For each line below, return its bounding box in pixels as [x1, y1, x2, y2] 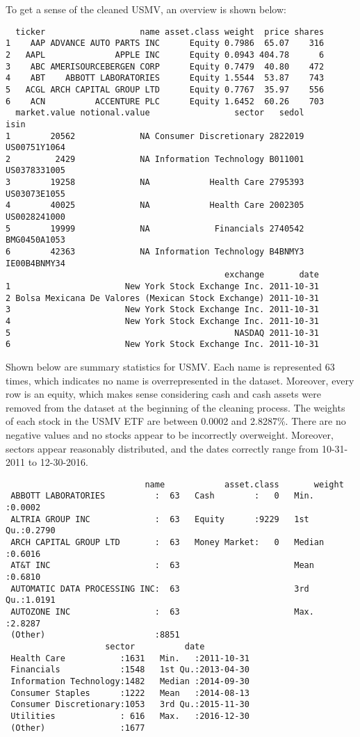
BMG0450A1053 [6, 235, 65, 245]
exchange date [224, 270, 320, 280]
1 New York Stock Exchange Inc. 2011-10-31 [6, 282, 320, 292]
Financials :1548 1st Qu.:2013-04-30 [10, 665, 249, 675]
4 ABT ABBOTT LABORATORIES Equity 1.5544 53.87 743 [6, 73, 325, 83]
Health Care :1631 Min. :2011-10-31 [10, 653, 249, 663]
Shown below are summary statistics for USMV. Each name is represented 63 [6, 359, 335, 373]
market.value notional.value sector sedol [15, 108, 304, 118]
